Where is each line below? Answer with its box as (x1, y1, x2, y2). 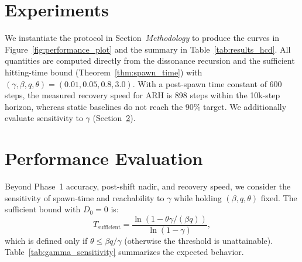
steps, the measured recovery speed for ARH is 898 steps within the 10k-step (5, 89, 280, 101)
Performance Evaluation (5, 146, 203, 170)
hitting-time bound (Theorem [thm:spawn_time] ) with (5, 65, 203, 78)
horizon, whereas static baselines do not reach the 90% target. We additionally (5, 100, 287, 112)
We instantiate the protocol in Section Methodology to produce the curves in (5, 32, 280, 44)
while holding (174, 191, 222, 204)
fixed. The (260, 191, 297, 204)
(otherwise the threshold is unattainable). (124, 234, 273, 246)
